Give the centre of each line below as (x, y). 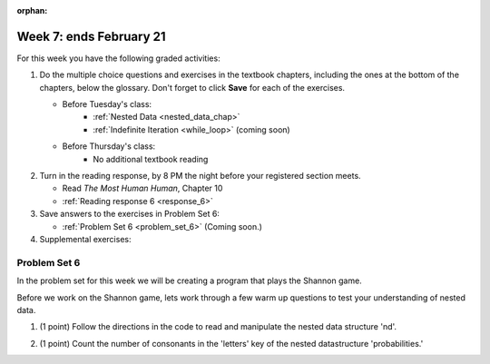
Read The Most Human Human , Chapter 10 (142, 188)
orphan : (32, 10)
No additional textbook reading (151, 159)
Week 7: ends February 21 (92, 36)
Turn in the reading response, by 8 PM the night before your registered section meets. (201, 176)
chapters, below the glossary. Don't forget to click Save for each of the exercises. (192, 87)
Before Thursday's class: (109, 146)
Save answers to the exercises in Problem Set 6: (129, 214)
